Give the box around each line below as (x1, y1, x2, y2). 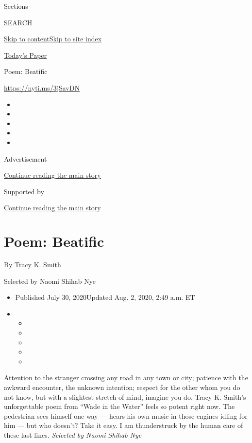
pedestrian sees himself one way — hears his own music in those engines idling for (4, 410, 248, 421)
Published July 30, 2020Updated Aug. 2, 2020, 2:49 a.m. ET (15, 292, 195, 302)
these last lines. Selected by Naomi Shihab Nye (4, 429, 142, 440)
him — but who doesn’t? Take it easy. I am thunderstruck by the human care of (4, 420, 243, 430)
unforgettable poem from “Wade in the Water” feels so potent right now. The (4, 401, 235, 411)
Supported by (4, 186, 44, 196)
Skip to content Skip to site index (4, 34, 102, 44)
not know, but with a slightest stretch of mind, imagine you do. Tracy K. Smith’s (4, 391, 246, 402)
